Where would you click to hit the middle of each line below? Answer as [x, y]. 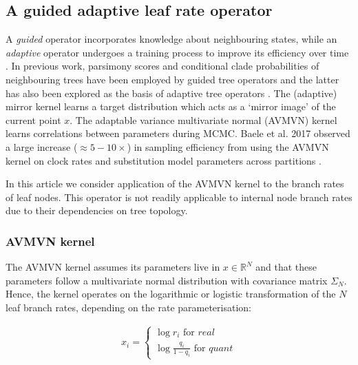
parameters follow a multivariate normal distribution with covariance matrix [167, 280]
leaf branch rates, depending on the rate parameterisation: [128, 307]
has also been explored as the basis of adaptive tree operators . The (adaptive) [171, 93]
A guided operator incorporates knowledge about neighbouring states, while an [171, 39]
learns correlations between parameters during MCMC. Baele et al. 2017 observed [178, 133]
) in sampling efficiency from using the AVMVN [228, 146]
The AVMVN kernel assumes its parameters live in [113, 267]
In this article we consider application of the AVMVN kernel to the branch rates [175, 184]
